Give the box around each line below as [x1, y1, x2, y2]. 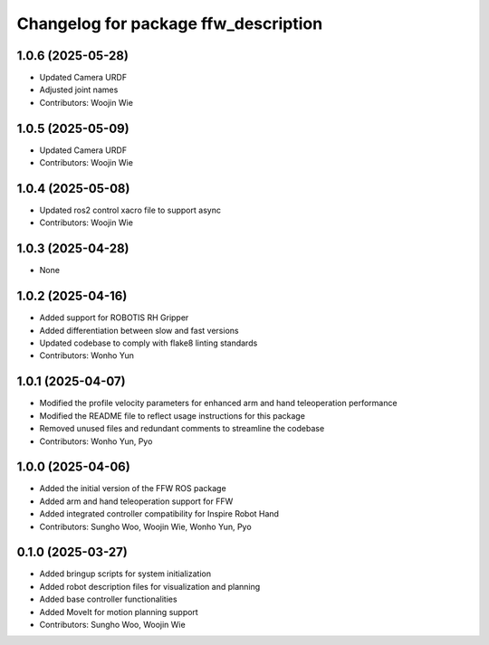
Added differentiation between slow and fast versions [39, 325, 239, 336]
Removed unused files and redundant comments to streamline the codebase [39, 423, 325, 434]
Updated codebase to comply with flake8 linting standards [39, 337, 258, 348]
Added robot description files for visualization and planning [39, 581, 261, 592]
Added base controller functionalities [39, 593, 177, 605]
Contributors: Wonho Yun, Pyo [39, 435, 153, 447]
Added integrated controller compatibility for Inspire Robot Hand [39, 508, 280, 519]
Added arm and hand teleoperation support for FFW [39, 496, 234, 507]
